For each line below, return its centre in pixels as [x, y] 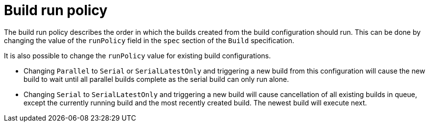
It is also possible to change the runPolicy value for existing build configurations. [138, 55]
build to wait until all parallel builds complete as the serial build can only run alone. [156, 79]
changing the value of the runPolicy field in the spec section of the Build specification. [149, 40]
